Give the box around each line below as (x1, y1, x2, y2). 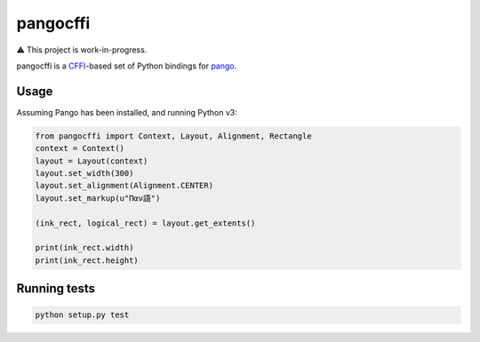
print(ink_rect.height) (35, 255, 140, 266)
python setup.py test (35, 310, 130, 320)
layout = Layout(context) (35, 155, 148, 166)
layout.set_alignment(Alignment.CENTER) (35, 180, 213, 191)
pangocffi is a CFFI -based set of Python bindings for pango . (16, 60, 237, 71)
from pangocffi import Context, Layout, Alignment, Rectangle (35, 131, 312, 141)
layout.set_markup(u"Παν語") (35, 193, 161, 203)
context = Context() (35, 143, 124, 154)
